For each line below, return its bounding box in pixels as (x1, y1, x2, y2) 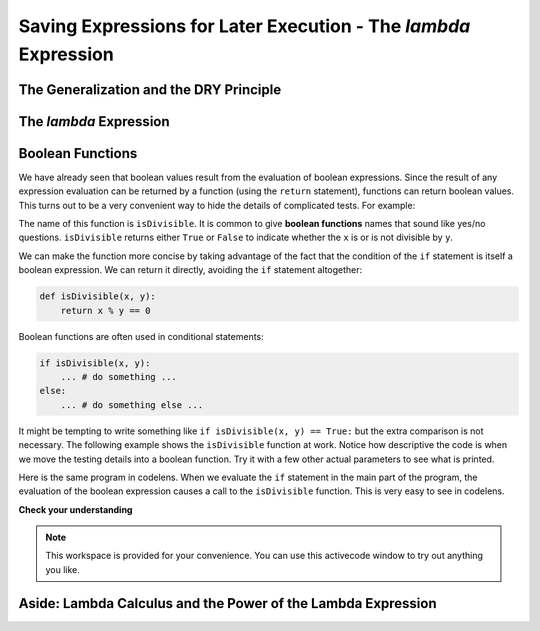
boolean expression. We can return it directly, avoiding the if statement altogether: (18, 264, 363, 276)
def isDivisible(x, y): (39, 291, 157, 302)
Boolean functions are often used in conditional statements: (18, 330, 264, 342)
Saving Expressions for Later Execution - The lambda (18, 15, 471, 37)
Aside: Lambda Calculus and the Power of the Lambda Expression (18, 595, 437, 612)
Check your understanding (18, 503, 133, 515)
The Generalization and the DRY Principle (18, 81, 282, 98)
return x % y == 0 (60, 305, 151, 316)
